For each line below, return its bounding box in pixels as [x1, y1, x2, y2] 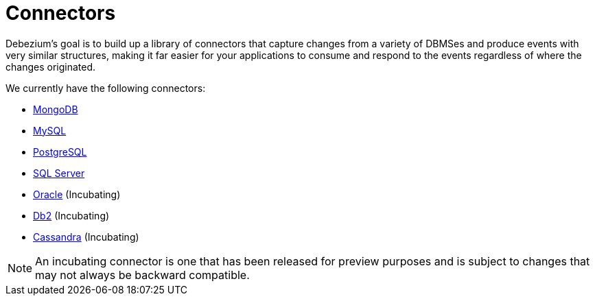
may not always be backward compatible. [35, 267, 250, 282]
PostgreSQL [33, 145, 87, 158]
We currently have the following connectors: [5, 82, 206, 94]
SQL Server [33, 167, 85, 179]
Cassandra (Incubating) [33, 230, 139, 243]
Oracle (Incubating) [33, 188, 121, 200]
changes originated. [5, 60, 95, 73]
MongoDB [33, 103, 78, 115]
